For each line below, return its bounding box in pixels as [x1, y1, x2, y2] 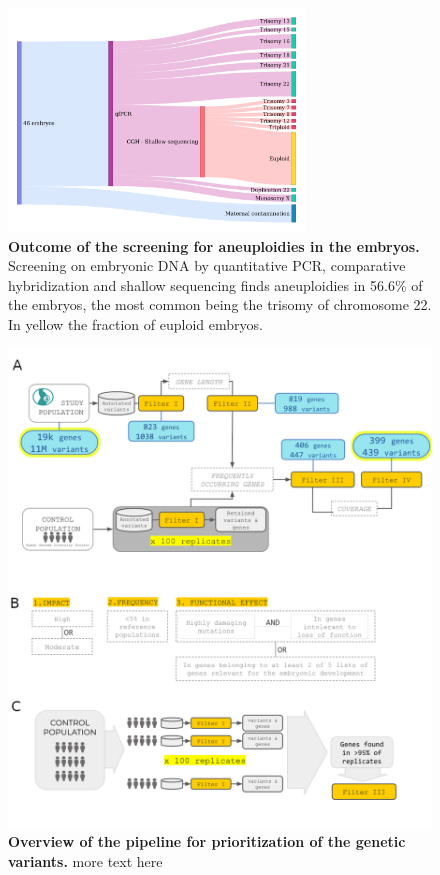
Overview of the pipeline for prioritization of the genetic [8, 831, 406, 852]
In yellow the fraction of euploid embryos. [8, 314, 263, 335]
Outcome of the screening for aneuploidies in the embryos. [8, 235, 420, 256]
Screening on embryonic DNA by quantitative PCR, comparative [8, 255, 406, 276]
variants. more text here [8, 851, 163, 872]
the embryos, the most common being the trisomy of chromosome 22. [8, 294, 432, 315]
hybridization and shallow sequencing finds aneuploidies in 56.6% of [8, 274, 423, 295]
